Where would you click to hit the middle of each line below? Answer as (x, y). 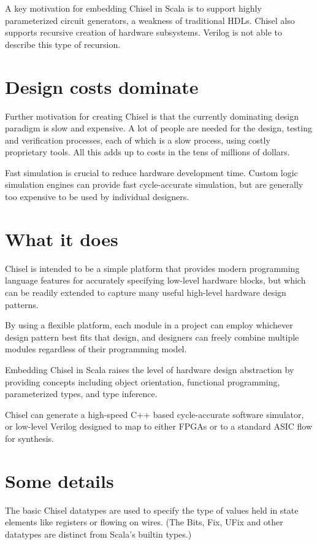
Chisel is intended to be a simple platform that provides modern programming (152, 268)
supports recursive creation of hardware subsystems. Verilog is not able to (143, 32)
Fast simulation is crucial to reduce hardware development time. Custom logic (151, 172)
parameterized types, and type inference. (81, 394)
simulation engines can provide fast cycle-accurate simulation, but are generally (154, 184)
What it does (62, 238)
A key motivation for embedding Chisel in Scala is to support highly (133, 8)
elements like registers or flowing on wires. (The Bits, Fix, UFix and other (144, 522)
